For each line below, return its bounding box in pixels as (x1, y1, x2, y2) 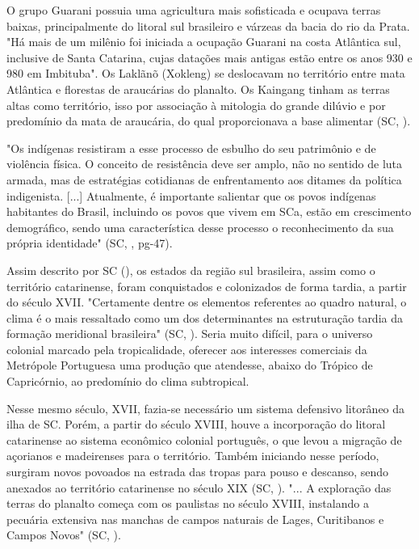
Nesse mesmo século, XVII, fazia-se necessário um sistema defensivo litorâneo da (6, 399, 405, 416)
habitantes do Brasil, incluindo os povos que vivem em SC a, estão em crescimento (6, 203, 412, 220)
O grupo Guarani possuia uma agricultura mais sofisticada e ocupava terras (6, 2, 381, 18)
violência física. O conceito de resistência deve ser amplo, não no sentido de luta (6, 155, 403, 172)
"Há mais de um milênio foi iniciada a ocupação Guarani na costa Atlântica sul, (6, 33, 401, 50)
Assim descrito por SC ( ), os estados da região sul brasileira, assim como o (6, 261, 375, 278)
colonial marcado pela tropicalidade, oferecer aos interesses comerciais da (6, 340, 367, 357)
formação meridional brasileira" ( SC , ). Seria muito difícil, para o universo (6, 325, 373, 342)
